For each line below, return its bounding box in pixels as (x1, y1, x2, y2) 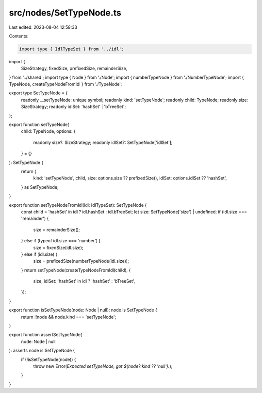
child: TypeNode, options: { (21, 128, 76, 134)
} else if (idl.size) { (21, 251, 58, 257)
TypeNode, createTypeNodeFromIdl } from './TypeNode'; (9, 81, 122, 87)
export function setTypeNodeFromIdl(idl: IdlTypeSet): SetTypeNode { (9, 202, 147, 208)
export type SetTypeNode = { (9, 90, 68, 96)
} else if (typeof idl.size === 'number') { (21, 238, 101, 244)
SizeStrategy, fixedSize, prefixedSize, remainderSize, (21, 66, 128, 71)
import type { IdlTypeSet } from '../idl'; (19, 46, 125, 52)
